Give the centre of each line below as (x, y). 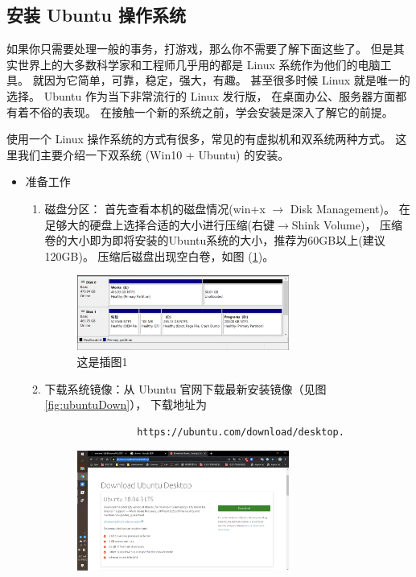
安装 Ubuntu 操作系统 (97, 15)
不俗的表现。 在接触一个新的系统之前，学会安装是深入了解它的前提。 (211, 111)
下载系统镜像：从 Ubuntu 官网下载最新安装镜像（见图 (185, 388)
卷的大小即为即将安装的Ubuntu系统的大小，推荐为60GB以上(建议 (215, 240)
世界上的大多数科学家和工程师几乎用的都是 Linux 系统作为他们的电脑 (199, 64)
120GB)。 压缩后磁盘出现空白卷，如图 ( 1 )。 (159, 256)
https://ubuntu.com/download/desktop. (241, 432)
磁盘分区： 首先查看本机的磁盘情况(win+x (155, 208)
